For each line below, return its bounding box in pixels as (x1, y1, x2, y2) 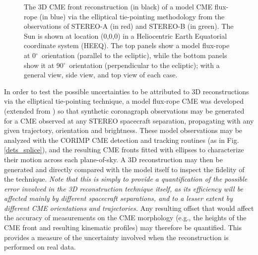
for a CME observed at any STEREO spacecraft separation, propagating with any (4, 115, 254, 126)
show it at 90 (24, 60, 64, 70)
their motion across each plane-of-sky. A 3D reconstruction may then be (4, 154, 223, 164)
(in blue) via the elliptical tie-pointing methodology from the (39, 11, 225, 21)
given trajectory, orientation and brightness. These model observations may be (4, 125, 243, 135)
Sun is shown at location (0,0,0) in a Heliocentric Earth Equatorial (24, 30, 227, 41)
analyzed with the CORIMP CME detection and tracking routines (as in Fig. (4, 134, 239, 145)
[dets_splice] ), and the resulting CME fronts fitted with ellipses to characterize (4, 144, 244, 155)
